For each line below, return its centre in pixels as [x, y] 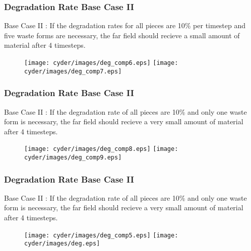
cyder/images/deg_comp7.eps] [73, 71]
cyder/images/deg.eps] [62, 244]
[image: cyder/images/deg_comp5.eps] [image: [101, 235]
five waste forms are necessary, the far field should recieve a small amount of [122, 35]
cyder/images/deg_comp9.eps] [73, 157]
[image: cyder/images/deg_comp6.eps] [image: [101, 63]
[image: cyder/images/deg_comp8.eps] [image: [101, 149]
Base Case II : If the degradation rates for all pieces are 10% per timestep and [125, 25]
